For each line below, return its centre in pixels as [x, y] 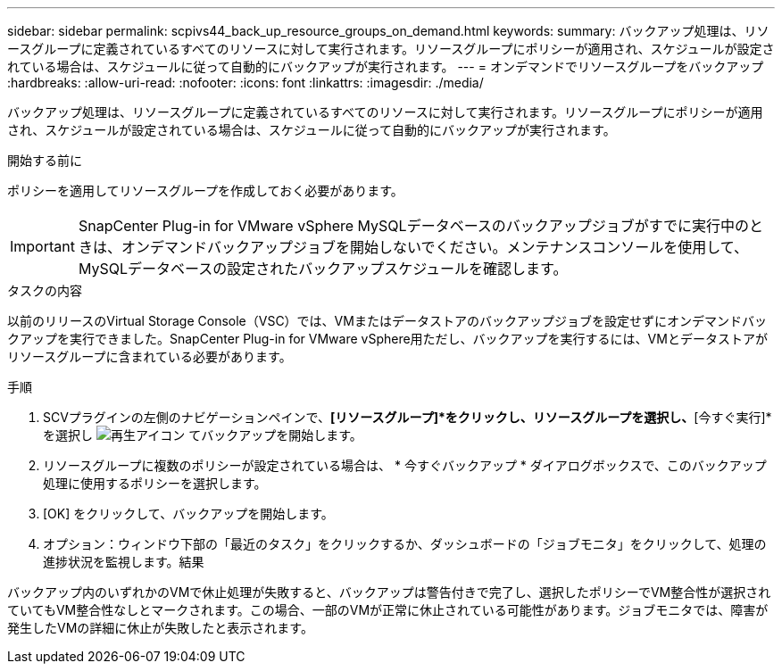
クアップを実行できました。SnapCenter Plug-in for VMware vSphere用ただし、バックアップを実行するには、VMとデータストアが [387, 339]
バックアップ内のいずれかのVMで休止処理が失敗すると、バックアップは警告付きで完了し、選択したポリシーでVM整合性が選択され [389, 592]
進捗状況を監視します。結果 [124, 562]
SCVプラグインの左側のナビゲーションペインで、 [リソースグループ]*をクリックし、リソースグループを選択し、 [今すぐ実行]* [408, 417]
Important [42, 246]
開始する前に [45, 160]
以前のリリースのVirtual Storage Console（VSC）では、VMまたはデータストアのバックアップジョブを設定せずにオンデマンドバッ [387, 321]
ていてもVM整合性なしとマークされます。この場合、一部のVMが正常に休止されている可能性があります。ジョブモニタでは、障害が [388, 610]
